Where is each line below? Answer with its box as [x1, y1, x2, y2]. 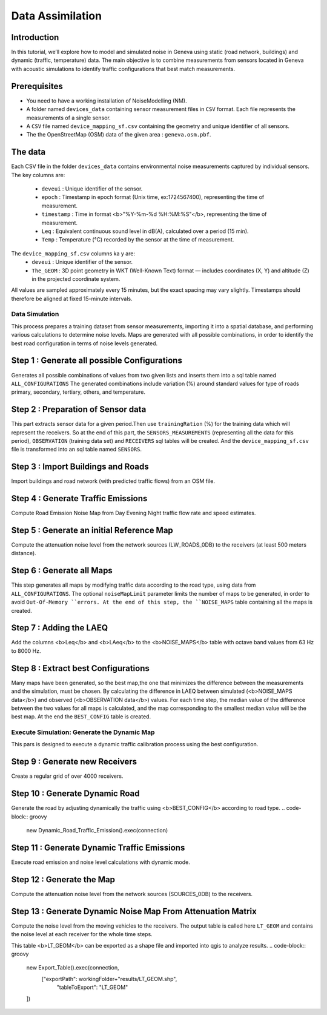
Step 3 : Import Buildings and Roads [11, 462, 149, 472]
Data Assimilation [11, 9, 102, 22]
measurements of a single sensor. [26, 114, 111, 121]
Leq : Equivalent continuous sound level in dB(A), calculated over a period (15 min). [41, 228, 249, 235]
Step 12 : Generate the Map [11, 874, 115, 885]
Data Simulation [11, 310, 59, 319]
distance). [11, 550, 36, 557]
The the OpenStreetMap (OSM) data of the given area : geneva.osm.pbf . [26, 131, 211, 138]
